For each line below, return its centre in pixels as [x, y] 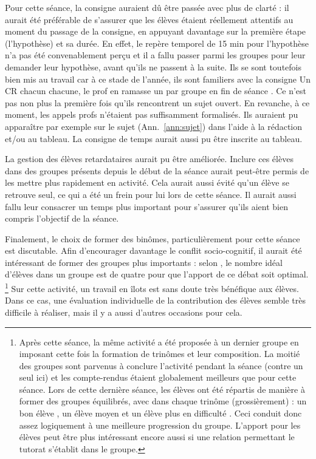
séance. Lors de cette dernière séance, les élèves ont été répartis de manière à [162, 389]
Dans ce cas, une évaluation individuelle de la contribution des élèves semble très [155, 300]
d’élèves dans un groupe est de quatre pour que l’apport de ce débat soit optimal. [157, 274]
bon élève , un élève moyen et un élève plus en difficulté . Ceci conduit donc [160, 413]
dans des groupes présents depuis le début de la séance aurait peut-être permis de [157, 170]
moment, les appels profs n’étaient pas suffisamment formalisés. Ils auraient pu [152, 114]
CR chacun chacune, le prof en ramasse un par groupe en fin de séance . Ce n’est [156, 91]
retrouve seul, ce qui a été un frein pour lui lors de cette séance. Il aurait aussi [151, 194]
